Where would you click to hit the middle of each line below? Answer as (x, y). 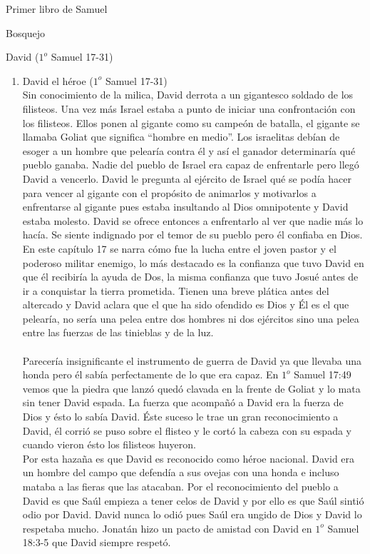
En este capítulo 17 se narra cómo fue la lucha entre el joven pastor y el (179, 248)
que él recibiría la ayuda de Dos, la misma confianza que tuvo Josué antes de (190, 277)
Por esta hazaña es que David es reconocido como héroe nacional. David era (189, 458)
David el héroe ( (58, 80)
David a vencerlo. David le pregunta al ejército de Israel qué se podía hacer (187, 178)
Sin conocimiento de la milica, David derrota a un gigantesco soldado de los (188, 95)
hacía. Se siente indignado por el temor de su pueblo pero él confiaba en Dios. (192, 235)
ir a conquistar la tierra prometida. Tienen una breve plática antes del (176, 290)
